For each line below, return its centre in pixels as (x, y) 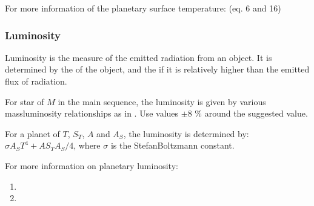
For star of (25, 101)
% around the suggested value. (251, 113)
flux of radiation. (36, 81)
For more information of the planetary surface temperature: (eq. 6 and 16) (143, 8)
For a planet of (32, 133)
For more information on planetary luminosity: (92, 165)
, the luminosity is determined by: (186, 133)
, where (87, 145)
